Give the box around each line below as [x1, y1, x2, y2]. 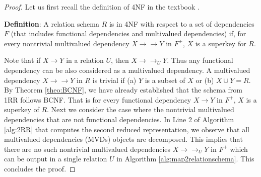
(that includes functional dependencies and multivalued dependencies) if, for [11, 28, 246, 39]
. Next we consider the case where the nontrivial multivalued [47, 104, 234, 115]
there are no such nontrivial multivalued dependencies [4, 143, 171, 154]
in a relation [66, 55, 104, 65]
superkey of [4, 104, 39, 115]
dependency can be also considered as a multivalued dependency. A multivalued [4, 64, 250, 75]
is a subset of [145, 74, 185, 85]
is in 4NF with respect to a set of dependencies [109, 18, 254, 29]
